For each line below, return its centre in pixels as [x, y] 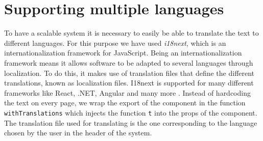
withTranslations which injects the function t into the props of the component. [131, 112]
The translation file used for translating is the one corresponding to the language [131, 122]
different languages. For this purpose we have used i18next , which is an [115, 43]
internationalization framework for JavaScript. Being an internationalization [123, 53]
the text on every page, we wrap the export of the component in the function [125, 103]
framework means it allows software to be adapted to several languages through [129, 62]
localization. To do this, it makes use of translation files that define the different [129, 73]
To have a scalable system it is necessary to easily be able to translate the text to [131, 33]
